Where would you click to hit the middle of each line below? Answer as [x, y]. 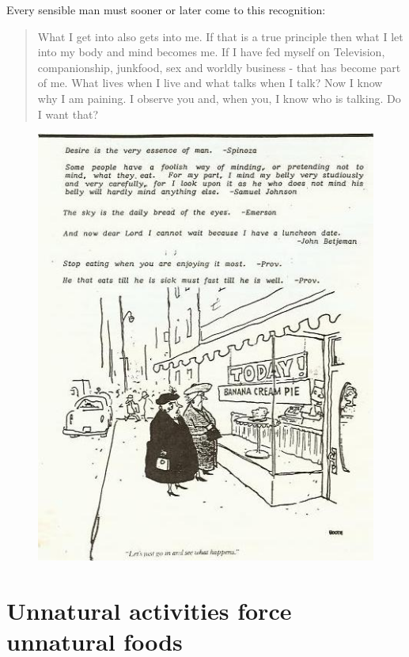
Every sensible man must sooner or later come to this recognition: [166, 9]
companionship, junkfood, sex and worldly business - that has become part [219, 67]
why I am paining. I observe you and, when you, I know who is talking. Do [219, 98]
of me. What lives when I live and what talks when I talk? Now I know [210, 83]
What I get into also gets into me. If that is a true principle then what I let [220, 36]
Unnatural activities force [149, 610]
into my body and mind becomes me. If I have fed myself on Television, [211, 52]
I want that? [68, 114]
